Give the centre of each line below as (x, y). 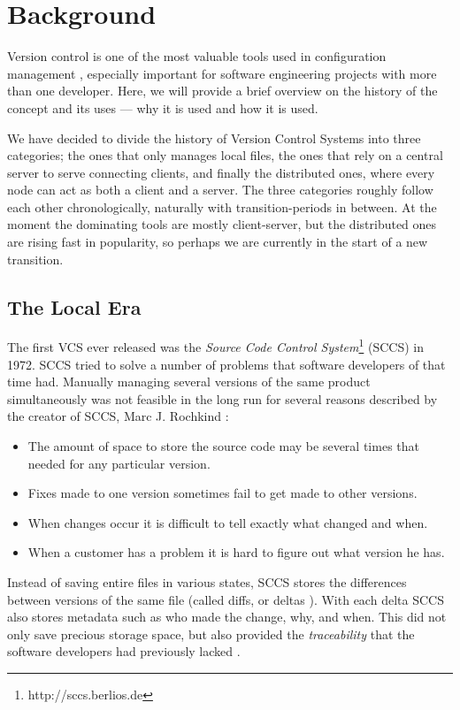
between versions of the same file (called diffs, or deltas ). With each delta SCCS (226, 599)
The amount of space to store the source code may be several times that (223, 446)
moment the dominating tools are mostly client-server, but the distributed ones (222, 224)
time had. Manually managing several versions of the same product (189, 382)
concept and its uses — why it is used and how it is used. (163, 107)
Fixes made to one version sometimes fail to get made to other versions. (222, 493)
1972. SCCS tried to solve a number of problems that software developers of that (226, 364)
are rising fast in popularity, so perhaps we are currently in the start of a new (218, 242)
